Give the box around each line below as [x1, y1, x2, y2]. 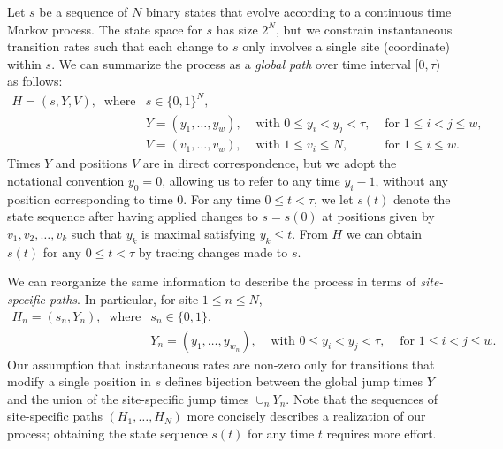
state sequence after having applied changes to [7, 207, 258, 225]
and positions [55, 154, 128, 172]
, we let [313, 189, 354, 208]
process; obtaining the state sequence [7, 423, 208, 442]
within [7, 54, 42, 72]
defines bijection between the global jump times [164, 372, 423, 391]
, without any [375, 171, 449, 189]
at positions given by [322, 207, 435, 225]
